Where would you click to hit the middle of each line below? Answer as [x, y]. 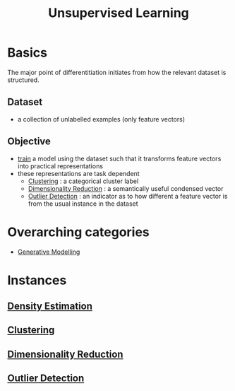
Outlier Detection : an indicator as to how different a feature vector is [128, 196]
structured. [24, 80]
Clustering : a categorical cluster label [83, 181]
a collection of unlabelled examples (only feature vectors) [101, 119]
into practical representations [60, 166]
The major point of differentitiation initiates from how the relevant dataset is [117, 72]
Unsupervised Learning [119, 13]
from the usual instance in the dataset [83, 204]
